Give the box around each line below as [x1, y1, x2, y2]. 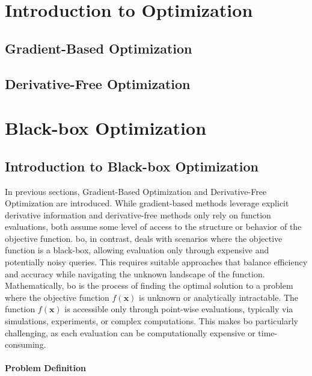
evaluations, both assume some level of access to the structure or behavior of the [5, 220, 302, 233]
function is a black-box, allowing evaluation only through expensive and [5, 244, 269, 256]
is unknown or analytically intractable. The [139, 291, 299, 303]
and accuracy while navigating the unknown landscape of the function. [5, 267, 265, 280]
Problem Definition [5, 362, 87, 374]
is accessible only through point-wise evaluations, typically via [64, 303, 293, 315]
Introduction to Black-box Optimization [5, 156, 258, 175]
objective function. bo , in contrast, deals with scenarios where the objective [5, 232, 283, 244]
